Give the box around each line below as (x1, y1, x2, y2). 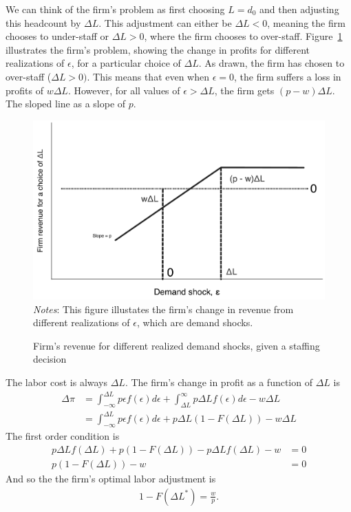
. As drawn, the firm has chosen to (198, 56, 345, 70)
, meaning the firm (267, 15, 345, 30)
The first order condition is (6, 429, 120, 443)
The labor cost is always (6, 375, 108, 389)
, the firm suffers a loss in (234, 69, 341, 83)
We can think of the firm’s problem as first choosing (6, 2, 225, 16)
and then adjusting (259, 2, 339, 16)
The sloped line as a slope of (6, 96, 126, 111)
